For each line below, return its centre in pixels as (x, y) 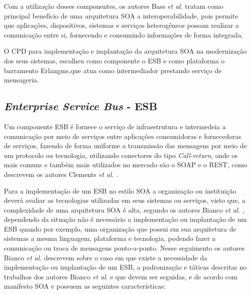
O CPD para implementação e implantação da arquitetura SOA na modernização (125, 51)
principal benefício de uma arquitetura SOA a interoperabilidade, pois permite (121, 15)
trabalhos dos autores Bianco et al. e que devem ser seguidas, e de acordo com (121, 276)
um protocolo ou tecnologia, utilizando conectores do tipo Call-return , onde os (121, 155)
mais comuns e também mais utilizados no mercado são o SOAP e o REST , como (126, 165)
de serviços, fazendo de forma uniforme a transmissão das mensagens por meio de (125, 146)
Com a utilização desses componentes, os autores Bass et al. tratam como (114, 6)
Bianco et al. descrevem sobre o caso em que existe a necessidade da (106, 257)
